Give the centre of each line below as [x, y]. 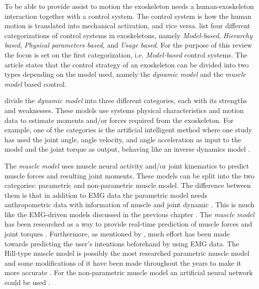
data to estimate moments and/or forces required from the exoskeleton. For [119, 120]
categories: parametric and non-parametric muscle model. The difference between [128, 185]
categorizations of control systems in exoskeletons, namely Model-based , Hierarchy [129, 35]
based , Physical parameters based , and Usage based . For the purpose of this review [128, 45]
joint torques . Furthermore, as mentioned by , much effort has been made [117, 234]
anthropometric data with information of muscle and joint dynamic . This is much [129, 204]
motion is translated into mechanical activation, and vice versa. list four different [128, 26]
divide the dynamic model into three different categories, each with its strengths [126, 100]
